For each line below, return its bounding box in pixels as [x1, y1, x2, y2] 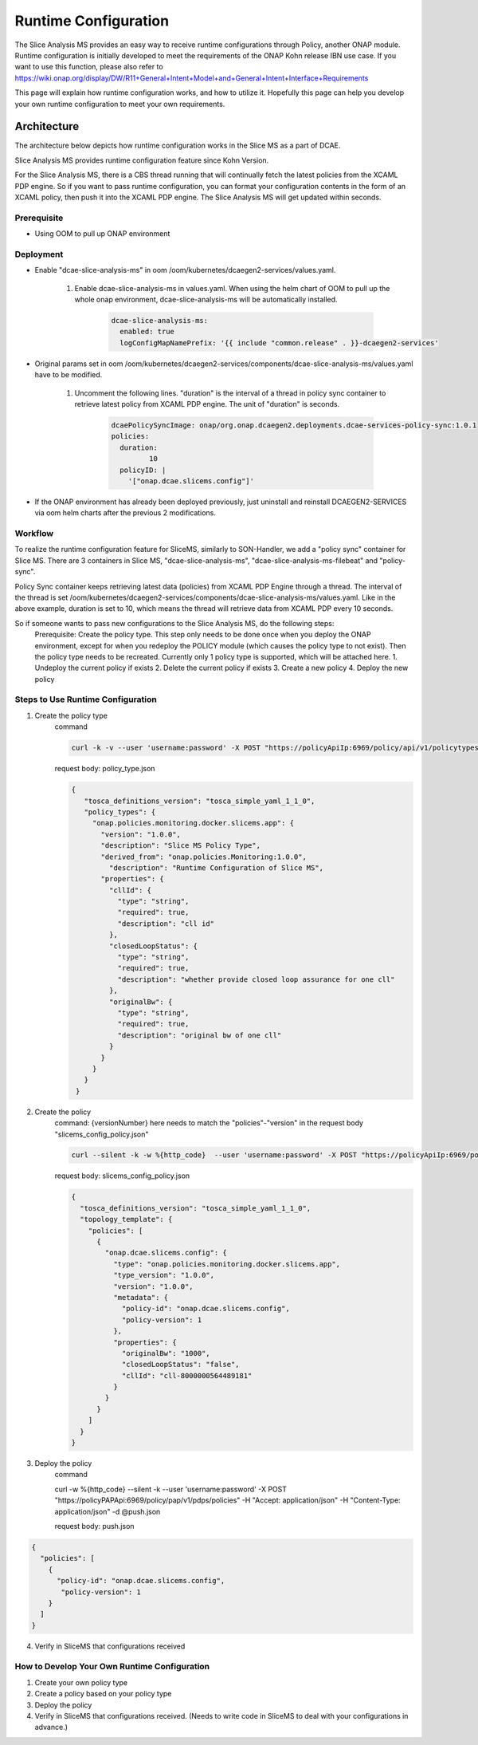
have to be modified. [34, 370, 103, 380]
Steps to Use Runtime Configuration [14, 694, 157, 705]
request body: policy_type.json [54, 764, 155, 774]
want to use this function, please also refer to [14, 62, 163, 72]
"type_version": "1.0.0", [112, 1270, 215, 1280]
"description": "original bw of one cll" [117, 1030, 282, 1040]
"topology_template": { [80, 1215, 173, 1224]
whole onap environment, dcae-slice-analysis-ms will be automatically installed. [74, 295, 338, 305]
